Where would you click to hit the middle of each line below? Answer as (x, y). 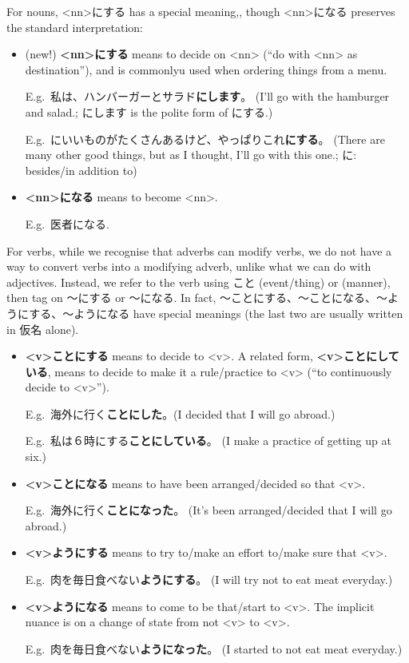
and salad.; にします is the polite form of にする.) (149, 111)
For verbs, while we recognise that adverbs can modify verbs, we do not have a (199, 250)
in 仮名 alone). (43, 329)
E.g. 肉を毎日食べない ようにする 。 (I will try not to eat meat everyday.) (209, 580)
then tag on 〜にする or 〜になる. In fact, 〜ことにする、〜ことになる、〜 (197, 298)
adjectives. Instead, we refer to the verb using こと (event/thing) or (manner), (199, 282)
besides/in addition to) (81, 170)
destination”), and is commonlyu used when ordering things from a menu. (206, 69)
